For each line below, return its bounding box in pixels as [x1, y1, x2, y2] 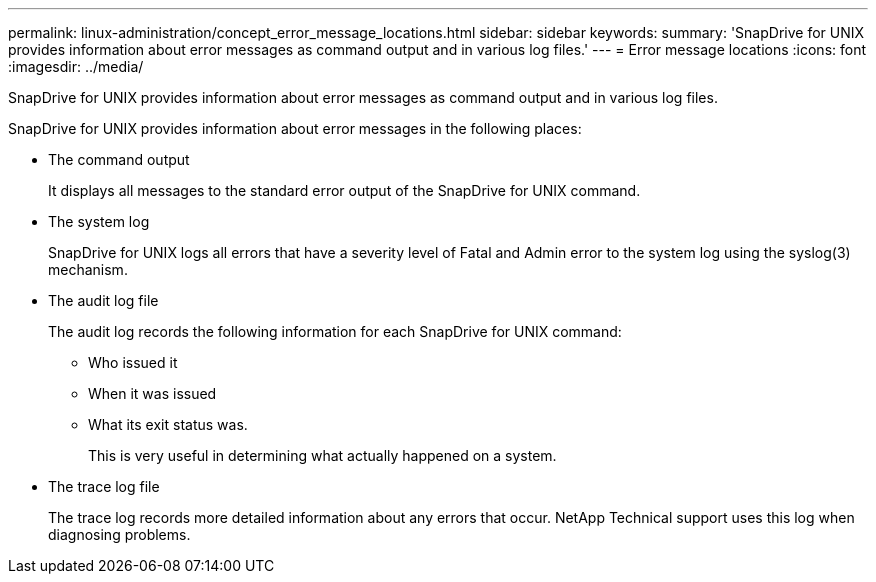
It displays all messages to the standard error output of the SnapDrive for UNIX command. [48, 182, 641, 199]
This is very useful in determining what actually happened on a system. [88, 447, 557, 464]
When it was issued [88, 385, 217, 402]
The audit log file [48, 292, 159, 309]
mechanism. [48, 261, 128, 278]
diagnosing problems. [48, 526, 191, 543]
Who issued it [88, 354, 178, 371]
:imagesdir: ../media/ [8, 58, 144, 75]
